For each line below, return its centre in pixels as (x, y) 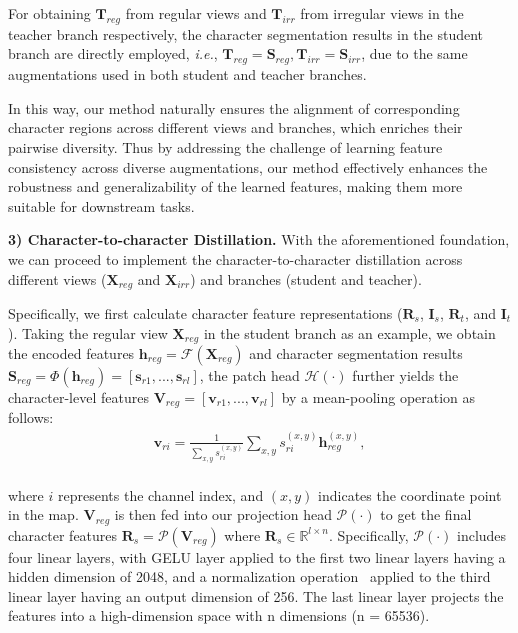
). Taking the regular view (88, 332)
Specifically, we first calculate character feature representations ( (205, 312)
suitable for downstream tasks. (101, 205)
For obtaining (49, 13)
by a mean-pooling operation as (378, 397)
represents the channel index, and (160, 494)
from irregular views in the (382, 13)
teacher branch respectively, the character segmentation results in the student (246, 33)
